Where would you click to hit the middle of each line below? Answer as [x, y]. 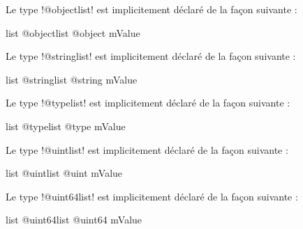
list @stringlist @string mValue [72, 79]
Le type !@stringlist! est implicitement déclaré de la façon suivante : [151, 56]
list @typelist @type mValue [66, 126]
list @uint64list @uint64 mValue [74, 220]
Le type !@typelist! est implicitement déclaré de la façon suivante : [148, 103]
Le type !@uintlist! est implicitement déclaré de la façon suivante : [147, 149]
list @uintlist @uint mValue [64, 173]
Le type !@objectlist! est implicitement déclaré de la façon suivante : [151, 9]
